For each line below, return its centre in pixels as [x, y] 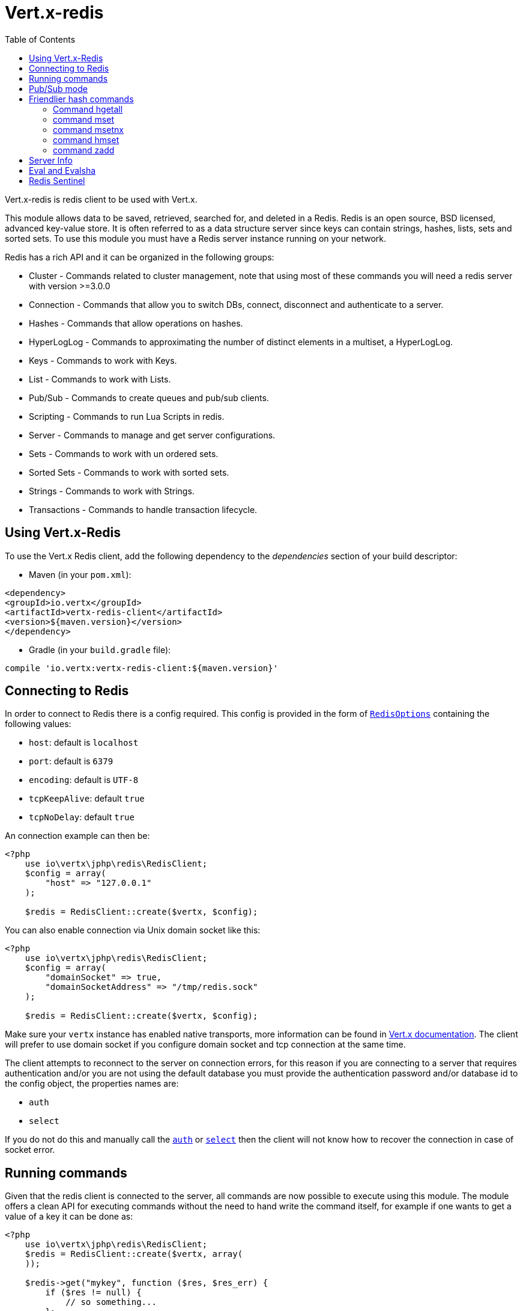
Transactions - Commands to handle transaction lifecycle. [143, 509]
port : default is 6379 [71, 761]
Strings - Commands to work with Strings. [112, 491]
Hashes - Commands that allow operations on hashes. [136, 323]
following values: [38, 724]
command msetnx [88, 129]
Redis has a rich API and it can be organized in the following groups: [140, 257]
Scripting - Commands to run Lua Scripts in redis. [127, 416]
